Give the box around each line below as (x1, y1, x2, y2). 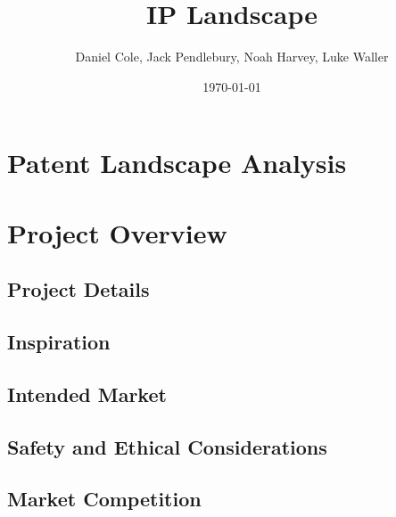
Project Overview (7, 214, 227, 250)
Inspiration (7, 328, 111, 356)
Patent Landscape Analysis (7, 144, 347, 181)
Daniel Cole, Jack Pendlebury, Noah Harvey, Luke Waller (75, 47, 389, 66)
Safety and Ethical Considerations (7, 432, 327, 460)
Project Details (7, 275, 150, 303)
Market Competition (7, 485, 202, 513)
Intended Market (7, 380, 167, 407)
